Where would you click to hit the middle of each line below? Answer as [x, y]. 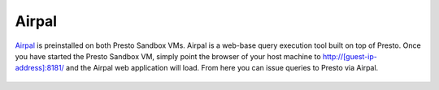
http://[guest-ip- [350, 56]
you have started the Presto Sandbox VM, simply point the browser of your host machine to [168, 56]
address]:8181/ [39, 68]
